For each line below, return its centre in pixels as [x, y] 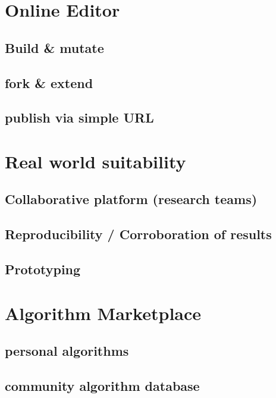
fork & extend [49, 82]
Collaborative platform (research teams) [131, 199]
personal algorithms [67, 351]
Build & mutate [54, 47]
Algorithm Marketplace [103, 313]
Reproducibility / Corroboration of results [138, 234]
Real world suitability [95, 161]
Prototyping [43, 269]
